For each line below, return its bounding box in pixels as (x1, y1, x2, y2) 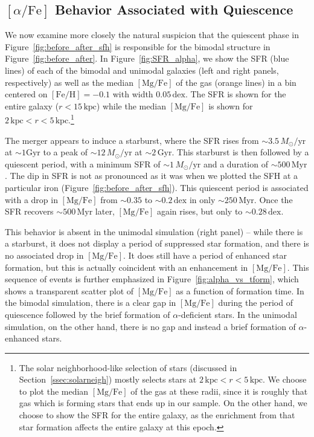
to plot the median (19, 384, 89, 397)
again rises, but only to (156, 205, 243, 218)
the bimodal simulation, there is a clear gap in (5, 296, 176, 309)
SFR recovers (5, 205, 54, 218)
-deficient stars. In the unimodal (178, 308, 297, 320)
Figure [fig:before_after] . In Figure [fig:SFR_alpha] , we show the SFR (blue (5, 52, 289, 65)
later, (95, 205, 115, 218)
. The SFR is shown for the (185, 88, 286, 100)
